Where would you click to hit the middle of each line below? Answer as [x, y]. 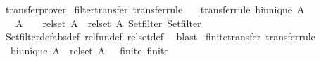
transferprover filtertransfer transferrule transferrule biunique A [155, 9]
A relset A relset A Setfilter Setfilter [108, 23]
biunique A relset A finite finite [89, 50]
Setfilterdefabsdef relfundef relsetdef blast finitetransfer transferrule [160, 37]
